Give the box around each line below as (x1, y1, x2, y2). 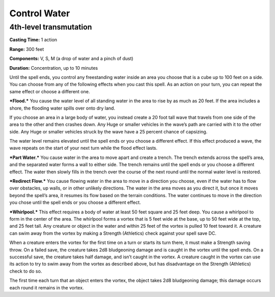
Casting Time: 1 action (9, 37, 58, 43)
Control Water (9, 8, 70, 19)
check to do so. (9, 268, 42, 274)
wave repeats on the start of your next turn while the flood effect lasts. (9, 145, 158, 151)
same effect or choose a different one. (9, 88, 90, 94)
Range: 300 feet (9, 46, 44, 52)
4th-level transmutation (9, 22, 92, 32)
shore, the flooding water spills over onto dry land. (9, 105, 116, 111)
